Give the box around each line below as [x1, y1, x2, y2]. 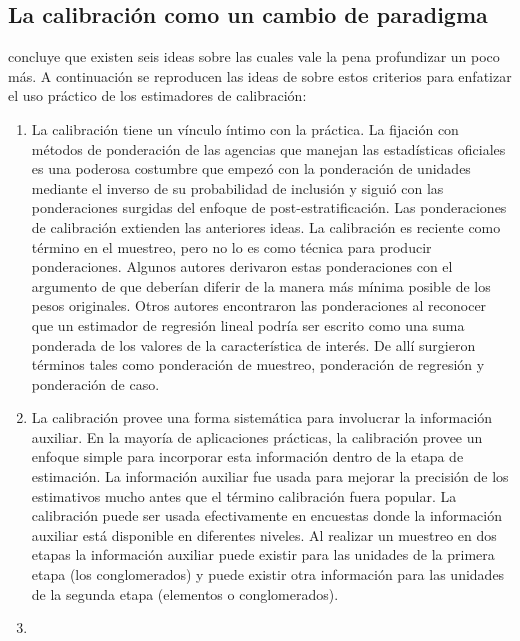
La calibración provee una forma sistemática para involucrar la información [31, 407, 493, 428]
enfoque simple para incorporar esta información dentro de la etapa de [31, 446, 464, 467]
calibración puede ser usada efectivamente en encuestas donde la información [31, 505, 502, 526]
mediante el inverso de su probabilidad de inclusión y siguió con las [31, 177, 444, 198]
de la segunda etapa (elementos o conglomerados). [31, 583, 339, 604]
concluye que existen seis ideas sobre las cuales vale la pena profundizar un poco [8, 46, 500, 67]
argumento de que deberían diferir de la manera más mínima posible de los [31, 275, 491, 296]
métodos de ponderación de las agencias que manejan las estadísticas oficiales [31, 138, 506, 159]
